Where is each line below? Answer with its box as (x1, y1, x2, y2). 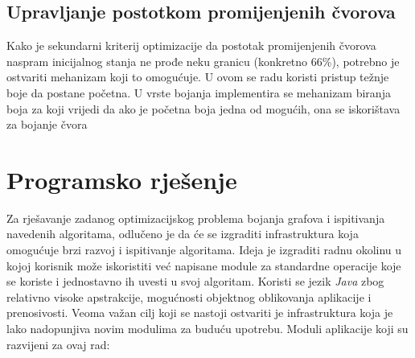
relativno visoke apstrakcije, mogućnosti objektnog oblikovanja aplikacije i (6, 288, 372, 305)
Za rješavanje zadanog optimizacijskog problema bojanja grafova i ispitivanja (6, 209, 385, 226)
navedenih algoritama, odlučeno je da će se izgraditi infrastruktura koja (6, 225, 359, 242)
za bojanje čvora (6, 116, 88, 133)
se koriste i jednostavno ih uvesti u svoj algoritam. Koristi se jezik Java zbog (6, 273, 384, 290)
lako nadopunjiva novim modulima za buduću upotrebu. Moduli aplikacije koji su (6, 320, 409, 337)
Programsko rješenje (6, 163, 237, 195)
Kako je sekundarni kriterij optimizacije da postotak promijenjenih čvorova (6, 37, 376, 54)
